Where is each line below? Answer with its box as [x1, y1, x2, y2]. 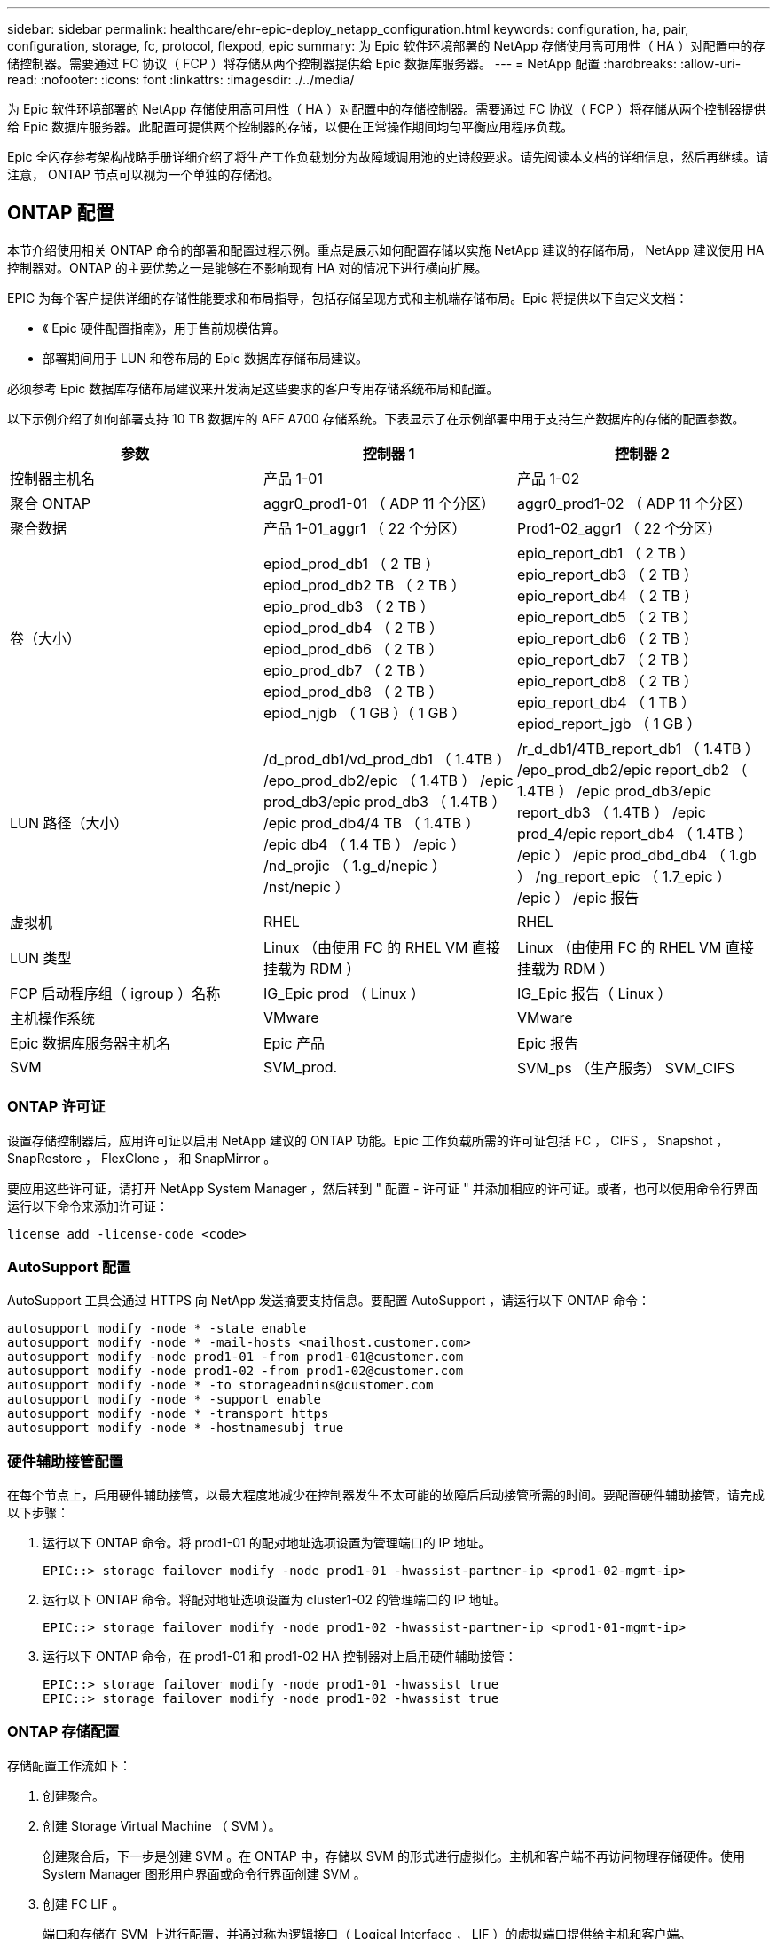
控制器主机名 [10, 469, 96, 487]
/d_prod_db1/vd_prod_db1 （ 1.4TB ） [263, 749, 511, 768]
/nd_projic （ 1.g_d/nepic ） [263, 856, 446, 875]
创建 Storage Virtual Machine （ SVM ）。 [43, 1817, 281, 1833]
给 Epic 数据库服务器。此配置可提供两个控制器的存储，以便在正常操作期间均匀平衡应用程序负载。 [7, 119, 574, 134]
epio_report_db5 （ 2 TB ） [516, 607, 698, 626]
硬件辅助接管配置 [7, 1452, 123, 1470]
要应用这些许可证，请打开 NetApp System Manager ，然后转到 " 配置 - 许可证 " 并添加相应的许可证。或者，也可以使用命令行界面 [7, 1180, 758, 1196]
